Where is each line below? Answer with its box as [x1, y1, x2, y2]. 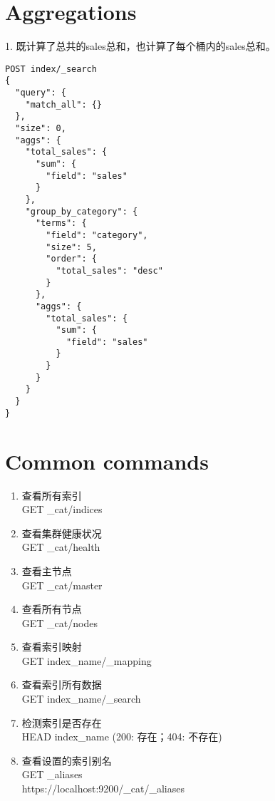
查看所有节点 [21, 601, 82, 616]
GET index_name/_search [21, 691, 141, 706]
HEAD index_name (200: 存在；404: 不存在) [21, 729, 222, 744]
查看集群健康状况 [21, 525, 102, 540]
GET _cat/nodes [21, 615, 98, 630]
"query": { [15, 88, 66, 98]
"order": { [46, 254, 97, 264]
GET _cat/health [21, 539, 100, 554]
